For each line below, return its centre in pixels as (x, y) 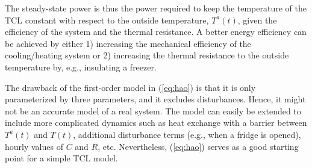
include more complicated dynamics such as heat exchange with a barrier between (156, 123)
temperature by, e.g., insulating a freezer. (81, 67)
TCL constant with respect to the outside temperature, (107, 20)
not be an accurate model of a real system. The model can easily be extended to (153, 110)
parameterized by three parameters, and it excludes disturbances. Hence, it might (155, 99)
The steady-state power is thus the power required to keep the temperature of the (156, 8)
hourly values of (34, 146)
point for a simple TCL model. (61, 158)
